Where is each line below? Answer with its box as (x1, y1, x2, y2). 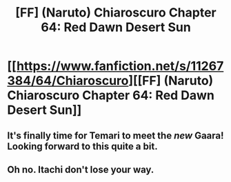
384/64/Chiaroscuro (7, 73, 129, 89)
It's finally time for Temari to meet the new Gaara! (7, 130, 224, 141)
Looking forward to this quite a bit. (7, 140, 158, 152)
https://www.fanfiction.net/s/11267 (16, 59, 224, 74)
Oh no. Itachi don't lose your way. (7, 163, 154, 175)
